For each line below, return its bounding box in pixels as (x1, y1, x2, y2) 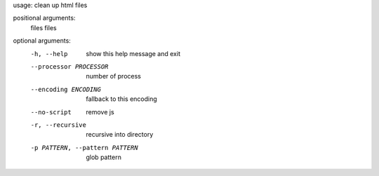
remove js (86, 107, 115, 116)
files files (30, 23, 57, 32)
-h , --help (30, 50, 68, 57)
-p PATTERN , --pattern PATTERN (30, 144, 138, 151)
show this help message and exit (86, 49, 180, 57)
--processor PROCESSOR (30, 62, 109, 70)
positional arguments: (13, 14, 76, 22)
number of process (86, 72, 142, 81)
